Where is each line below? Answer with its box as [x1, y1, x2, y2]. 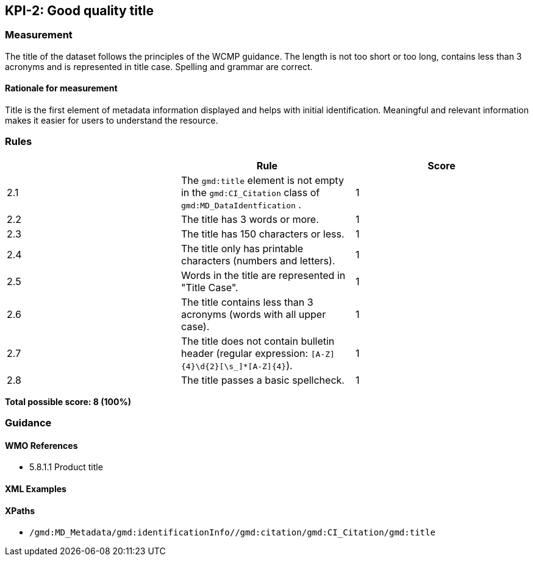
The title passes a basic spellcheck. [181, 373, 345, 386]
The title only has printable [181, 242, 304, 255]
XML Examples [5, 483, 66, 494]
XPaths [5, 505, 35, 516]
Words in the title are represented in [181, 269, 346, 281]
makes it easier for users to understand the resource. [5, 115, 218, 126]
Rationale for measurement [5, 83, 118, 94]
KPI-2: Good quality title [5, 3, 154, 18]
